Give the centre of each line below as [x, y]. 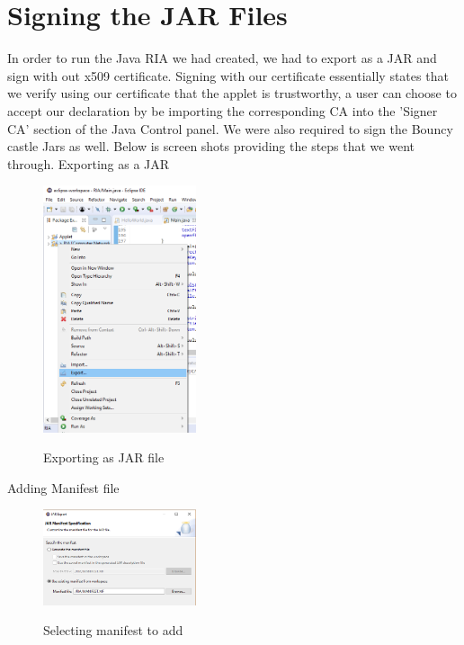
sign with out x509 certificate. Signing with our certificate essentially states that [228, 75]
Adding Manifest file [63, 487]
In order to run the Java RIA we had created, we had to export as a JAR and [222, 58]
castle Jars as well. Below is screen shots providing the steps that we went [211, 146]
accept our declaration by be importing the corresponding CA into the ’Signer [223, 110]
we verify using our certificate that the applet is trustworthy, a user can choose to [232, 93]
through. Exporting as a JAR [89, 163]
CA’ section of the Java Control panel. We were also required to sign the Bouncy [230, 128]
